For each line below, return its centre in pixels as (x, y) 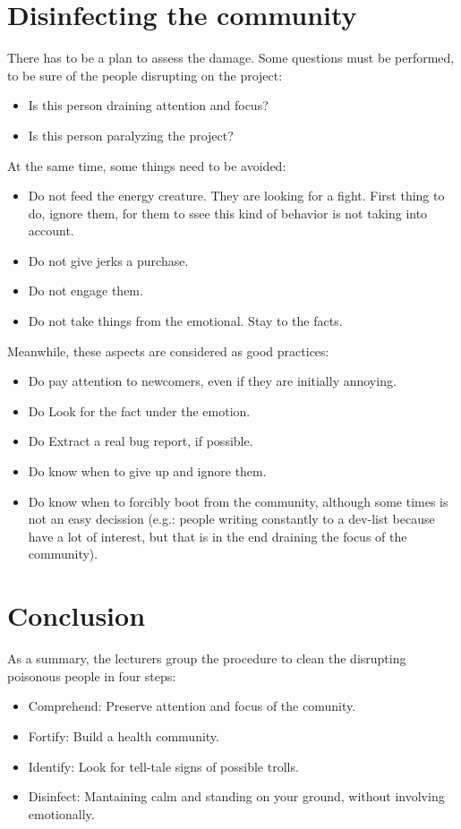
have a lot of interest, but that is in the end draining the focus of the (218, 536)
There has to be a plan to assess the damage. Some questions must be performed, (231, 58)
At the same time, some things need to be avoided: (147, 165)
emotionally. (61, 813)
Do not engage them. (85, 291)
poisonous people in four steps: (92, 675)
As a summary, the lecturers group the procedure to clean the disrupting (207, 658)
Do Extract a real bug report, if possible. (141, 441)
